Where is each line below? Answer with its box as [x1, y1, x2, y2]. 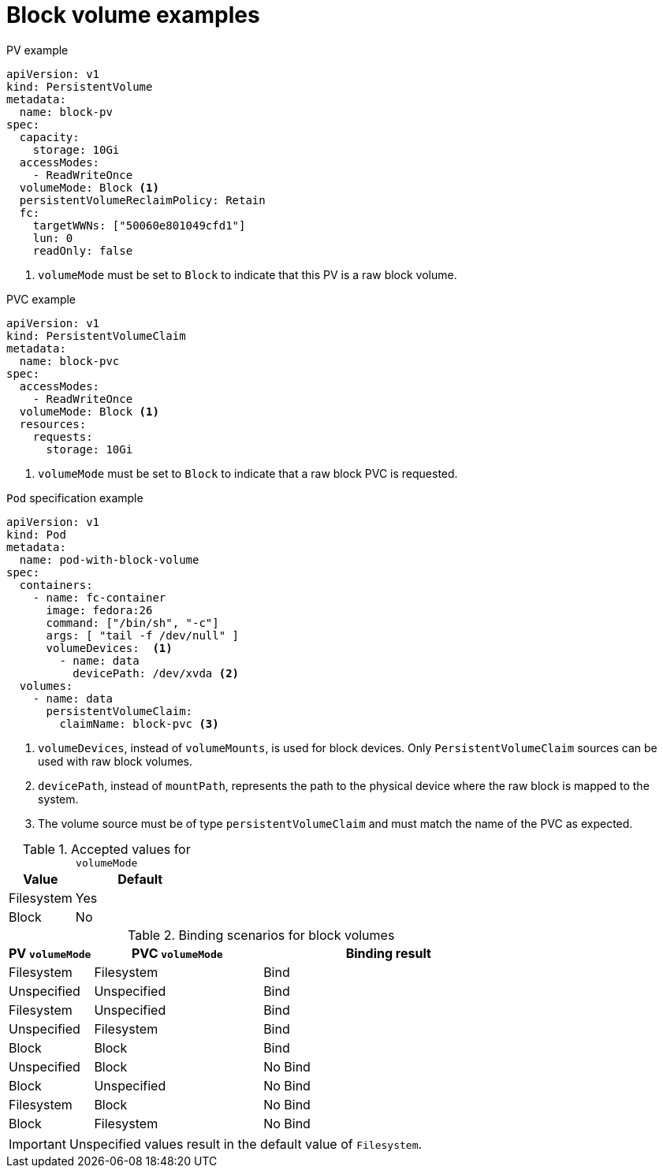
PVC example [6, 292, 76, 306]
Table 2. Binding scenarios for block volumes [128, 926, 395, 943]
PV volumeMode [9, 945, 91, 961]
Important [9, 1135, 66, 1152]
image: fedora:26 [46, 603, 153, 617]
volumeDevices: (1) [46, 641, 173, 654]
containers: [19, 578, 93, 591]
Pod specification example [6, 490, 143, 505]
